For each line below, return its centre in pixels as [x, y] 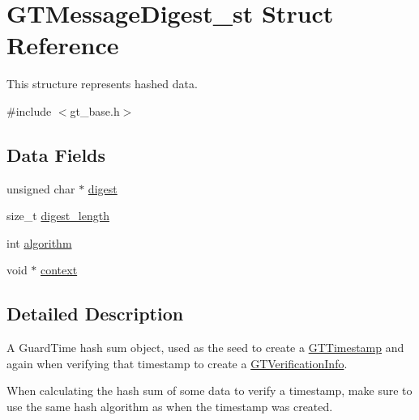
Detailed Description [95, 314]
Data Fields [56, 154]
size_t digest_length [58, 216]
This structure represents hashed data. [102, 84]
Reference [63, 45]
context [59, 270]
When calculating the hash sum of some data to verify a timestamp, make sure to [209, 390]
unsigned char [41, 188]
